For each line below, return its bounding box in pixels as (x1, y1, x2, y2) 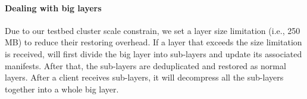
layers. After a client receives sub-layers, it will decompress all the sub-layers (5, 71, 284, 83)
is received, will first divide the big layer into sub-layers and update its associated (5, 47, 302, 60)
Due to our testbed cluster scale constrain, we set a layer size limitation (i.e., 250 (5, 24, 300, 36)
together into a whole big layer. (5, 82, 119, 95)
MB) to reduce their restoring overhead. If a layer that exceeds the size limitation (5, 36, 302, 48)
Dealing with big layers (5, 1, 102, 14)
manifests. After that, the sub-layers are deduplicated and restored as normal (5, 59, 286, 72)
